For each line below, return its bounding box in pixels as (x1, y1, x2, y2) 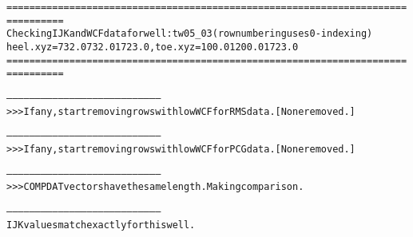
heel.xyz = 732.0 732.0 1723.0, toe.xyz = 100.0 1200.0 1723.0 (6, 41, 299, 53)
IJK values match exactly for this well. (6, 219, 196, 231)
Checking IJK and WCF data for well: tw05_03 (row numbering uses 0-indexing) (6, 28, 373, 40)
